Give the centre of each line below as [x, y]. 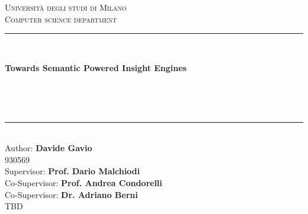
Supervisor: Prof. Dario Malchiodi [73, 171]
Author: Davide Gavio [49, 148]
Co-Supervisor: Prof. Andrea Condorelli [84, 182]
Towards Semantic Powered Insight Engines [96, 67]
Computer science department [61, 19]
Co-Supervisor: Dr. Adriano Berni [71, 194]
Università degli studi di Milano [66, 7]
